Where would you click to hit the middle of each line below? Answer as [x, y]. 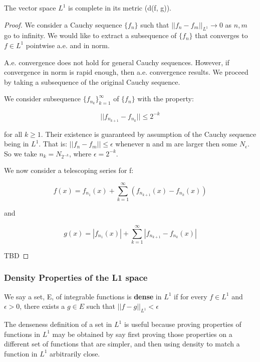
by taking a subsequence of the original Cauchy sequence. [92, 81]
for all [13, 134]
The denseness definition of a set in [58, 324]
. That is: [53, 144]
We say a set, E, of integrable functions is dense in [83, 296]
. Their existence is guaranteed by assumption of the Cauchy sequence [149, 134]
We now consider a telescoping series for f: [69, 170]
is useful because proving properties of [183, 324]
